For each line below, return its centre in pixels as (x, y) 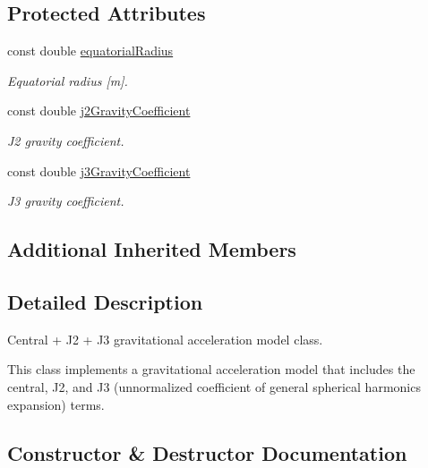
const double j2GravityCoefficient (99, 111)
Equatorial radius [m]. (68, 80)
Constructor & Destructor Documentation (207, 452)
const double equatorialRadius (90, 51)
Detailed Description (105, 301)
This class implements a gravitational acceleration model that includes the (211, 369)
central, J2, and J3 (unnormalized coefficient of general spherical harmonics (214, 386)
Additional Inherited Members (152, 249)
